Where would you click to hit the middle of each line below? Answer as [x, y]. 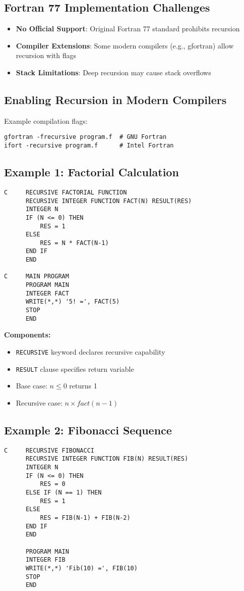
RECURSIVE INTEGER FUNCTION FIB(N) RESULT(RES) [107, 459]
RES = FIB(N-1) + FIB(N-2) [85, 518]
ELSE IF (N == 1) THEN [64, 492]
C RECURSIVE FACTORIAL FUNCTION [66, 192]
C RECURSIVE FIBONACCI [49, 450]
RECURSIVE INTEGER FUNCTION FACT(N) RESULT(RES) [109, 201]
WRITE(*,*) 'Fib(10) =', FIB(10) [81, 568]
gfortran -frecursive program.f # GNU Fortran [85, 137]
